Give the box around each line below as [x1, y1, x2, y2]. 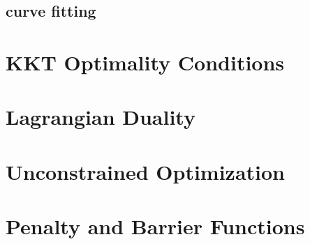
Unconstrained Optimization [6, 157, 286, 185]
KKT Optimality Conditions [6, 47, 285, 76]
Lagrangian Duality [6, 102, 195, 131]
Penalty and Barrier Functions [6, 212, 305, 241]
